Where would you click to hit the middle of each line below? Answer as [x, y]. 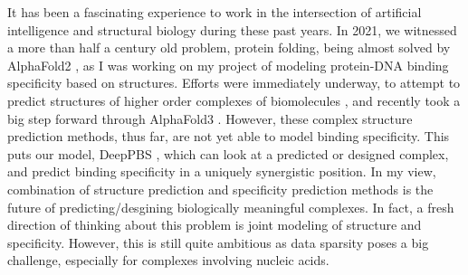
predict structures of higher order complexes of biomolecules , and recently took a [234, 100]
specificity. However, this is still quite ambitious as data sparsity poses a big [218, 242]
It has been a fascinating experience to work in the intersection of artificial [215, 12]
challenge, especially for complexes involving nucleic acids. [168, 260]
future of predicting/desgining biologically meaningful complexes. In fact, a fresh [231, 207]
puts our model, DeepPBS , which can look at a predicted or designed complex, [228, 153]
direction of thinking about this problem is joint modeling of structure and [215, 225]
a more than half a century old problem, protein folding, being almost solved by [229, 47]
